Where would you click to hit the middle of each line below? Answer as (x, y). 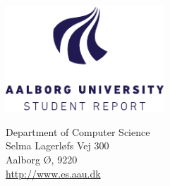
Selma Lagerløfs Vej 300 (57, 145)
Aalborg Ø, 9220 (42, 159)
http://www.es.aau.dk (53, 173)
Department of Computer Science (78, 131)
